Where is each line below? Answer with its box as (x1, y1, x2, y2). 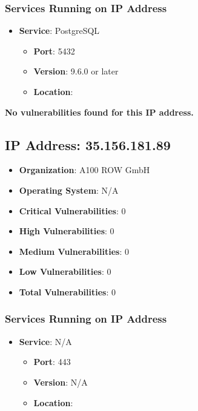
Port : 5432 (33, 44, 75, 57)
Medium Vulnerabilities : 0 (19, 245, 129, 257)
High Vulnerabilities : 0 (19, 225, 114, 237)
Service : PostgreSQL (19, 24, 100, 37)
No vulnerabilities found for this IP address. (5, 105, 194, 118)
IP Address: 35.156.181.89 (5, 135, 171, 154)
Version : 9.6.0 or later (33, 65, 119, 77)
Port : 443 (33, 355, 71, 368)
